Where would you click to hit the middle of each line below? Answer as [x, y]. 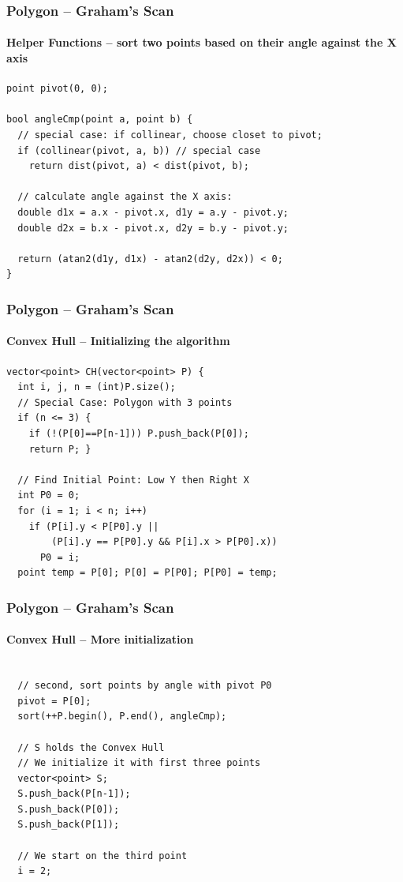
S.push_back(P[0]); [69, 809]
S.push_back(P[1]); [69, 825]
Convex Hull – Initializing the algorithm [118, 341]
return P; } [60, 449]
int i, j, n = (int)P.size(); [97, 387]
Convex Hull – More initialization [100, 639]
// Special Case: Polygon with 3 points [125, 402]
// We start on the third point [103, 856]
